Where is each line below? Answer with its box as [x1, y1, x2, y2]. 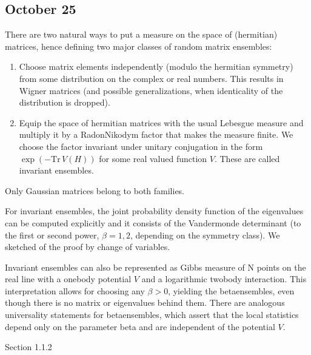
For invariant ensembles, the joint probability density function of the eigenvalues [5, 205, 304, 217]
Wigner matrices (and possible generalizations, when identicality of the [19, 84, 283, 96]
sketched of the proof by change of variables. [5, 240, 170, 253]
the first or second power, [5, 228, 99, 241]
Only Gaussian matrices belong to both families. [5, 184, 185, 197]
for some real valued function [99, 152, 207, 164]
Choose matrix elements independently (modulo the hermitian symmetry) [19, 60, 293, 73]
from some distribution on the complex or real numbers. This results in [19, 72, 284, 84]
